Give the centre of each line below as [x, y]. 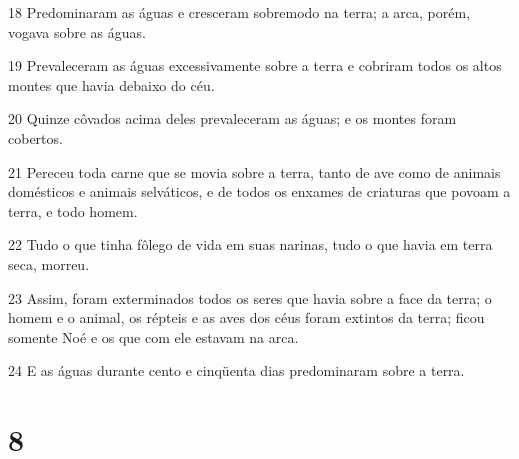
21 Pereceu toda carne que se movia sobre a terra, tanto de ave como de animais [254, 171]
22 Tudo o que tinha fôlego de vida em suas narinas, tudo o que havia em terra [250, 244]
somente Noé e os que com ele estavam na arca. [153, 336]
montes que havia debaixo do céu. [111, 84]
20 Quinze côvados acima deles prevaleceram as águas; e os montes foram [232, 118]
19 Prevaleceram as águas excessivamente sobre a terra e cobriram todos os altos [255, 65]
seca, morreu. [49, 263]
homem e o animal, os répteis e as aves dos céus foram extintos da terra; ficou [246, 317]
